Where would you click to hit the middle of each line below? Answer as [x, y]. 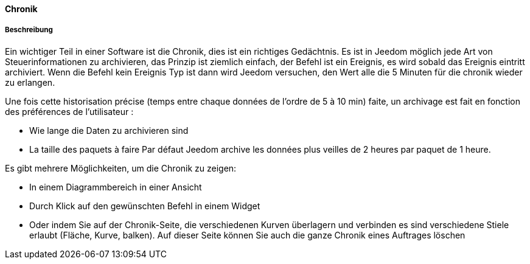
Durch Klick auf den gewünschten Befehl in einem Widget [145, 206]
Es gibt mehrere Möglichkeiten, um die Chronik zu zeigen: [121, 168]
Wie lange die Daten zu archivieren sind [109, 130]
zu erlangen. [30, 82]
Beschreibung [29, 30]
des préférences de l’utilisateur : [69, 111]
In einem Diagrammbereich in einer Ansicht [116, 187]
